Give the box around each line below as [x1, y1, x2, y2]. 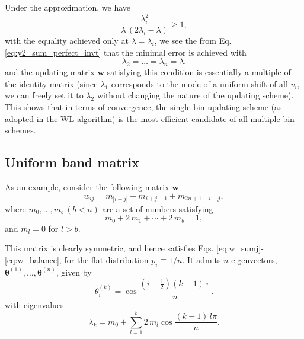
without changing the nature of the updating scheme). [97, 89, 294, 101]
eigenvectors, [231, 253, 277, 266]
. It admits [182, 253, 221, 266]
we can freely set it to [5, 89, 84, 101]
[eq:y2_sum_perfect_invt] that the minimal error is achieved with [5, 46, 247, 58]
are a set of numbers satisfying [102, 202, 213, 215]
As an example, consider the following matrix [5, 180, 169, 193]
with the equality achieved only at [5, 34, 129, 47]
